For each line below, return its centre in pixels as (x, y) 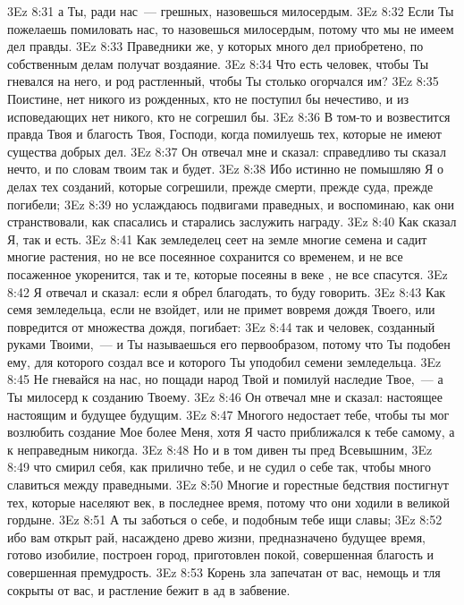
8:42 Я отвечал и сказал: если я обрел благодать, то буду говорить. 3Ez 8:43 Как (227, 291)
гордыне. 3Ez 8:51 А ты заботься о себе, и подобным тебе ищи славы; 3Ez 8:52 (225, 520)
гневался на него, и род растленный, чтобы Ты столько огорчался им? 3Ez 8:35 (223, 81)
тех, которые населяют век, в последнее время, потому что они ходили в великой (229, 502)
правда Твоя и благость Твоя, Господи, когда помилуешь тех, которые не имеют (224, 134)
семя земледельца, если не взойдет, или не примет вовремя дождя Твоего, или (221, 309)
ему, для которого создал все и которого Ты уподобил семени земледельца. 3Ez (224, 361)
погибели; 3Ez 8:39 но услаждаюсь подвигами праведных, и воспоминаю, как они (231, 204)
